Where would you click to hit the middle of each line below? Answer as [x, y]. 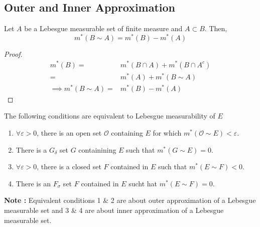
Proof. [13, 53]
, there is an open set [69, 132]
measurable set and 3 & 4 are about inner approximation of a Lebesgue [114, 210]
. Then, [216, 28]
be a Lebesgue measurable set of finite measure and [103, 28]
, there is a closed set [69, 166]
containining [97, 149]
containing [127, 132]
